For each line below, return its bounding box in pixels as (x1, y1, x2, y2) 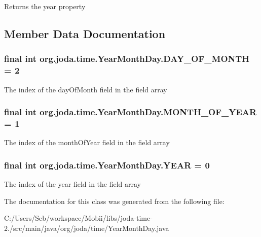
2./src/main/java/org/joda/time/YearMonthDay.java (4, 222, 169, 233)
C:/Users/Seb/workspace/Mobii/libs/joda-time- (4, 213, 153, 223)
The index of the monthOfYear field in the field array (4, 137, 170, 148)
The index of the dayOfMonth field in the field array (4, 84, 167, 94)
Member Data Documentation (4, 25, 166, 41)
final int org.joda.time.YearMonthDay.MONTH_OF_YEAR (4, 106, 257, 118)
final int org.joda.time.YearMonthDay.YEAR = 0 (4, 158, 210, 171)
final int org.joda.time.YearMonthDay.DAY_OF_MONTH (4, 52, 250, 65)
